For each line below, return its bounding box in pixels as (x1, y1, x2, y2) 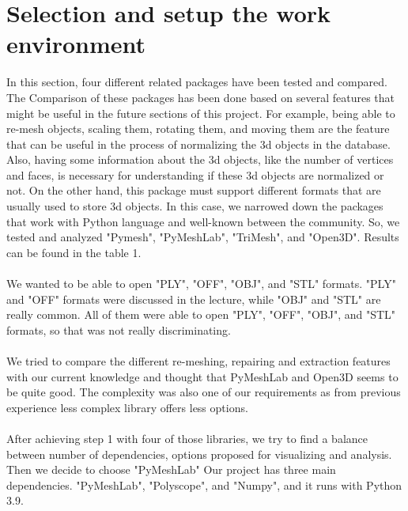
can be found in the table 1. (6, 244, 142, 260)
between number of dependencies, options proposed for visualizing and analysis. (6, 445, 392, 462)
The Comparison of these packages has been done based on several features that (6, 89, 395, 105)
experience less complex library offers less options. (6, 399, 248, 415)
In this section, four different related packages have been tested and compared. (6, 74, 387, 90)
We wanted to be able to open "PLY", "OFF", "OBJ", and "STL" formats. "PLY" (6, 275, 396, 292)
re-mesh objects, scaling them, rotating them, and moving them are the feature (6, 120, 390, 137)
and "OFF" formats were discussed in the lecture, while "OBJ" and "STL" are (6, 290, 381, 307)
